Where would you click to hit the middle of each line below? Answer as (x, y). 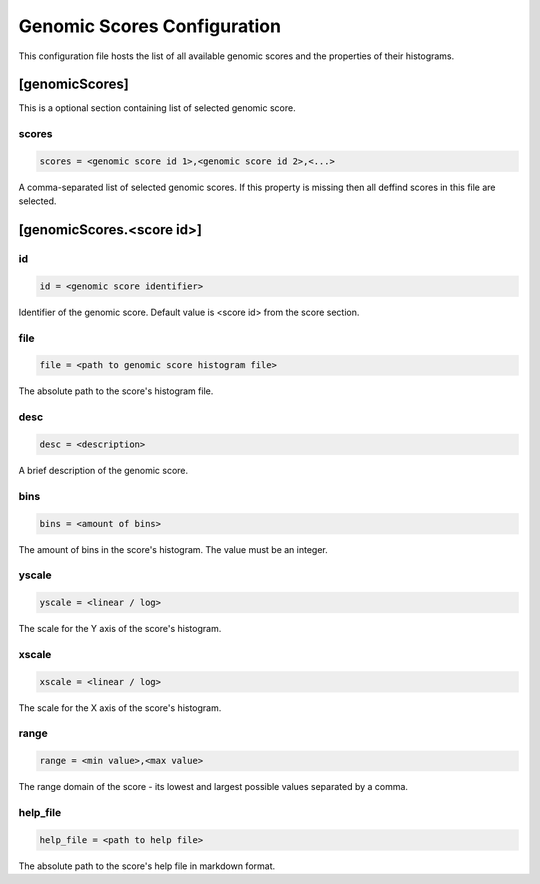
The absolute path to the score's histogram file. (116, 391)
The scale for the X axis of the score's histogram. (120, 707)
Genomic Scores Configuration (150, 26)
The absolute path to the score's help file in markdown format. (147, 866)
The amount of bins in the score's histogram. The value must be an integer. (173, 549)
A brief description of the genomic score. (103, 470)
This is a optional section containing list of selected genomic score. (157, 108)
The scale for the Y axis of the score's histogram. (120, 629)
